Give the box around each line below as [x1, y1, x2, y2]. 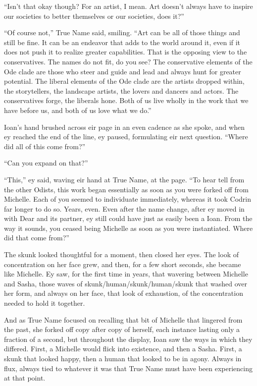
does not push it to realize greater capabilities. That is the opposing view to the [4, 47, 247, 57]
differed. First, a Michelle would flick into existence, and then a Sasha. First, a [4, 343, 242, 354]
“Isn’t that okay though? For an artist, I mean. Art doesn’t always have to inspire [4, 1, 253, 11]
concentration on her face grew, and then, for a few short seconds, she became [4, 259, 241, 269]
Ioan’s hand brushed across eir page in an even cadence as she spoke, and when [4, 121, 245, 132]
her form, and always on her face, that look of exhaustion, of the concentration [4, 288, 243, 298]
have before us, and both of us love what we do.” [4, 105, 152, 115]
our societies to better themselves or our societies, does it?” [4, 10, 184, 21]
